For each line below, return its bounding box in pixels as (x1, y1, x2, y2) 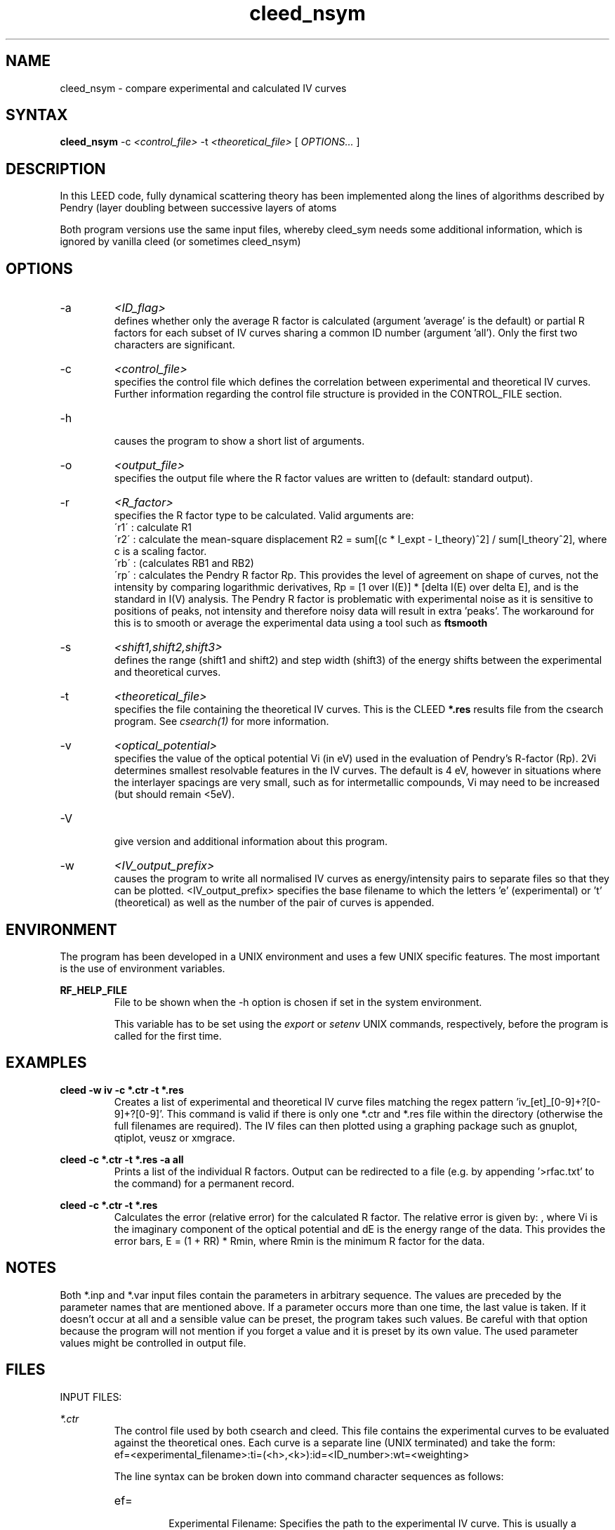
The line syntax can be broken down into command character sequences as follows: (114, 1470, 504, 1482)
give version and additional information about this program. (114, 835, 388, 848)
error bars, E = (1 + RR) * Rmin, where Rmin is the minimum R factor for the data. (114, 1234, 485, 1247)
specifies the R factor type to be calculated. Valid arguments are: (114, 509, 414, 522)
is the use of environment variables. (60, 962, 225, 974)
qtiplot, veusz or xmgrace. (114, 1131, 235, 1144)
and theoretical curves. (114, 666, 221, 679)
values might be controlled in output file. (60, 1336, 246, 1349)
